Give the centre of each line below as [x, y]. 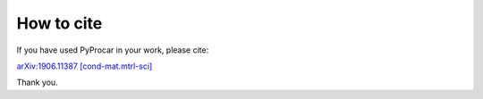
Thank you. [37, 82]
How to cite [59, 23]
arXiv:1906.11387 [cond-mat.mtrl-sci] [85, 66]
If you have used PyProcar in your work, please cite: [113, 50]
